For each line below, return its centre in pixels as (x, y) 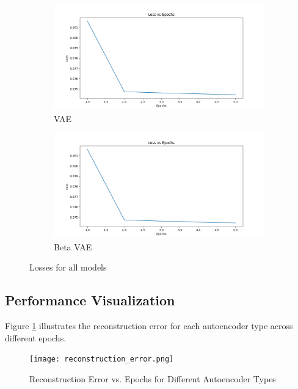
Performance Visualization (90, 300)
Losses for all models (68, 267)
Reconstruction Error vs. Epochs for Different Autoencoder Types (153, 379)
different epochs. (36, 337)
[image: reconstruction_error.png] (102, 359)
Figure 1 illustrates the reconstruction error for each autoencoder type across (149, 326)
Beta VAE (73, 246)
